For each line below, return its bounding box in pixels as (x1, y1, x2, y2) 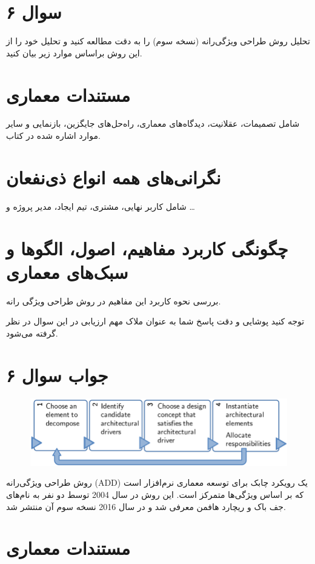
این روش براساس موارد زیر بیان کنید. (6, 46, 142, 59)
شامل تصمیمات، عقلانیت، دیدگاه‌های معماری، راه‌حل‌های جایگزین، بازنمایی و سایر (6, 117, 300, 130)
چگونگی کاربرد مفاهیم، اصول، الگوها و (6, 235, 288, 260)
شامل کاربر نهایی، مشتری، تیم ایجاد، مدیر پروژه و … (6, 200, 195, 212)
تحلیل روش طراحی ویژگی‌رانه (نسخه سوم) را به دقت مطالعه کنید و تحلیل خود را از (6, 35, 310, 47)
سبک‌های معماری (6, 259, 128, 284)
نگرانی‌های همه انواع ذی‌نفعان (6, 164, 221, 189)
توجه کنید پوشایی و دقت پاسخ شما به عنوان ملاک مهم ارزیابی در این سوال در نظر (6, 315, 305, 327)
